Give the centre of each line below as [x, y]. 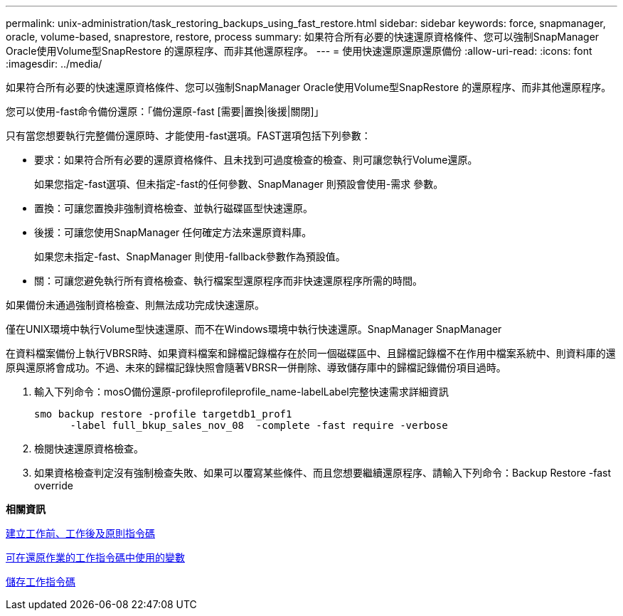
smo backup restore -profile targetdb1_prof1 [163, 414]
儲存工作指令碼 [41, 582]
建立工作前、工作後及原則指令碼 [80, 533]
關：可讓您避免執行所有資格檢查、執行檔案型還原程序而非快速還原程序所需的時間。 [228, 281]
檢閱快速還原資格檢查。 [89, 448]
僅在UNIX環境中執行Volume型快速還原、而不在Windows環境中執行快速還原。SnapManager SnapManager [254, 329]
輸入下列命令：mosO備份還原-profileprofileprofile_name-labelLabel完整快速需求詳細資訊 [241, 392]
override [54, 485]
